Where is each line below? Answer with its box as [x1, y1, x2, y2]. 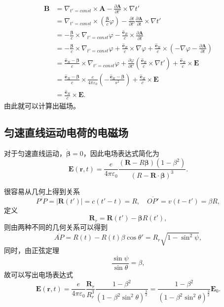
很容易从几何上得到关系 [4, 186, 80, 196]
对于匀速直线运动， [4, 148, 66, 158]
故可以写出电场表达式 [4, 269, 73, 279]
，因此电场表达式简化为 [83, 148, 159, 158]
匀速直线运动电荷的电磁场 [4, 125, 128, 140]
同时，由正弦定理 [4, 245, 59, 256]
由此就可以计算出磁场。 [4, 101, 80, 111]
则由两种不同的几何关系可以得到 [4, 222, 108, 232]
